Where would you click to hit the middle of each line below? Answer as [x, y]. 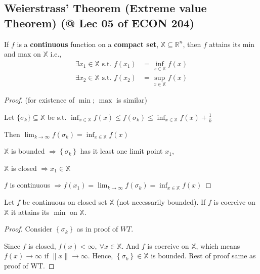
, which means [218, 245]
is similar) [132, 100]
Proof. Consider [28, 229]
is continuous [30, 185]
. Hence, [100, 256]
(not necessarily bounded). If [161, 202]
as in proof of [97, 229]
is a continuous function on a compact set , [88, 44]
